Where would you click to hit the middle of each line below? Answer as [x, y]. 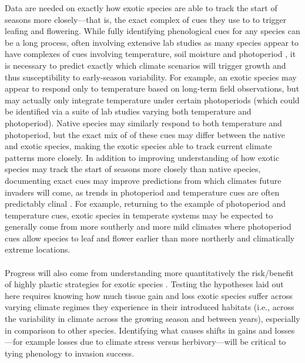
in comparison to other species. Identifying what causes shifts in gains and [138, 330]
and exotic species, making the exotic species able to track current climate [138, 146]
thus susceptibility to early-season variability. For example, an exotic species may [151, 77]
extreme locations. [38, 249]
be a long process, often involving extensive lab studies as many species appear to [152, 42]
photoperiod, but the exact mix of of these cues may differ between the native [145, 134]
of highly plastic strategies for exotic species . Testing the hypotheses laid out [144, 284]
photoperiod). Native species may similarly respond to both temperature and [143, 122]
